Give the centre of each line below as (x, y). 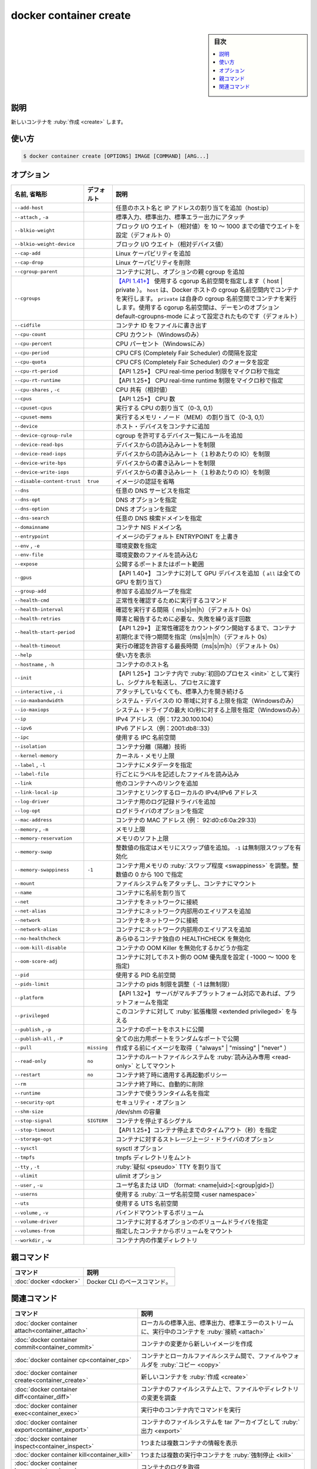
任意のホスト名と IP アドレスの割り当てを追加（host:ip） (194, 208)
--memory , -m (31, 829)
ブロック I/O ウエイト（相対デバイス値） (171, 244)
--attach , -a (31, 217)
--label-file (32, 774)
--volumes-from (35, 1231)
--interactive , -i (38, 692)
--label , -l (30, 765)
